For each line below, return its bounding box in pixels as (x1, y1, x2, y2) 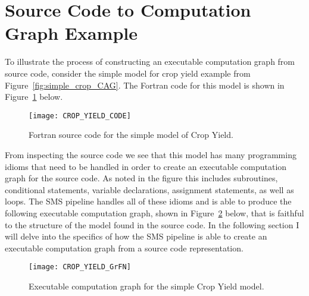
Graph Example (5, 21, 138, 45)
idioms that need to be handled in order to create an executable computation (5, 160, 287, 172)
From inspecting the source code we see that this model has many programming (5, 148, 296, 160)
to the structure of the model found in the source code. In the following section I (5, 218, 299, 231)
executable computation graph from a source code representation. (5, 241, 244, 254)
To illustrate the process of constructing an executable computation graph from (5, 55, 295, 68)
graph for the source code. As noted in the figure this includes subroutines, (5, 172, 278, 184)
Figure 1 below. (5, 90, 63, 103)
